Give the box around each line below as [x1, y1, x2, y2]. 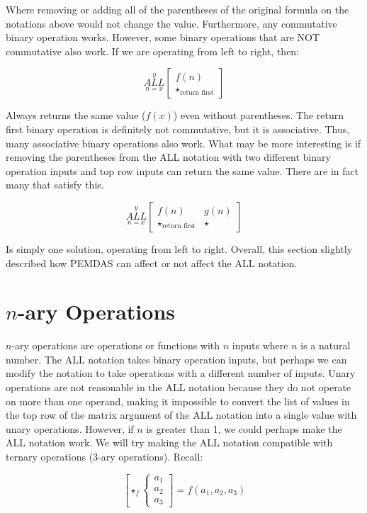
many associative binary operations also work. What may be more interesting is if [6, 135, 361, 150]
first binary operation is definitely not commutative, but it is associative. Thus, [6, 121, 350, 136]
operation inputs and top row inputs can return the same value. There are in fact [6, 163, 359, 178]
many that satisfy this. [6, 177, 104, 192]
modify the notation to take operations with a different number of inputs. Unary [6, 366, 356, 380]
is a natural [300, 338, 351, 353]
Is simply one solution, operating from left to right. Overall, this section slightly [6, 241, 353, 256]
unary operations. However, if [6, 421, 134, 436]
